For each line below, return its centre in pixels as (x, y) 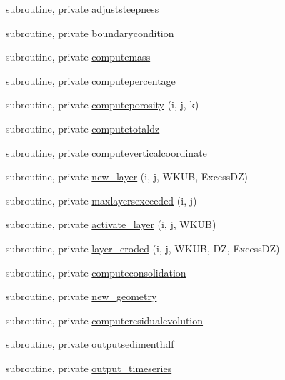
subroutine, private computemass (78, 57)
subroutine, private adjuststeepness (82, 9)
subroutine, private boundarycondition (90, 32)
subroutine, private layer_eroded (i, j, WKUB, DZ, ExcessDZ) (143, 248)
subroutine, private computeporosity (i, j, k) (102, 104)
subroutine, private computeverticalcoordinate (106, 152)
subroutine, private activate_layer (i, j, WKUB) (111, 224)
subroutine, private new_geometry (81, 296)
